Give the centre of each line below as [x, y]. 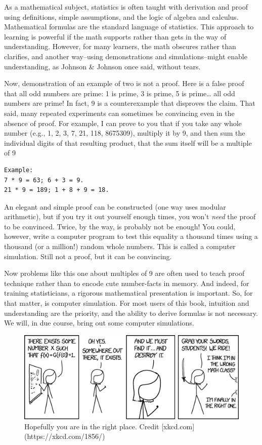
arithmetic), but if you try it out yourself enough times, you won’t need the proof [130, 216]
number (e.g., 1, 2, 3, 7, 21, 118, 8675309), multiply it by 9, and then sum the [125, 133]
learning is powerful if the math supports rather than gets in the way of [115, 36]
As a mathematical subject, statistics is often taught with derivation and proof [126, 7]
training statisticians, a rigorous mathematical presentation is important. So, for [128, 293]
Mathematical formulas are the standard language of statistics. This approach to [129, 27]
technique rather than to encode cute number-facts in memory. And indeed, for [127, 283]
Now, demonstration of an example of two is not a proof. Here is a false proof [124, 83]
